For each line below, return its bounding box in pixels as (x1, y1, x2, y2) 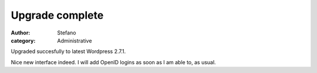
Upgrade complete (11, 9, 104, 22)
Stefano (57, 29, 76, 36)
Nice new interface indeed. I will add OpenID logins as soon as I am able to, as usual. (11, 58, 217, 65)
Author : (11, 29, 31, 36)
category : (11, 37, 36, 44)
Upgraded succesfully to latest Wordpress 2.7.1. (11, 48, 126, 55)
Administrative (57, 37, 92, 44)
